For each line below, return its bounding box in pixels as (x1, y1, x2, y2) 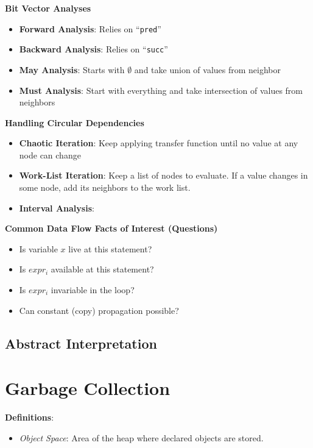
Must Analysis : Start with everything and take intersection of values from (19, 84, 303, 96)
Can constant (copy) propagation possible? (19, 304, 179, 316)
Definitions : (5, 411, 54, 424)
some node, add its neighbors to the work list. (19, 181, 191, 194)
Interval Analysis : (19, 201, 94, 214)
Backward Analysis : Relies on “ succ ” (19, 43, 168, 55)
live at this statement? (68, 242, 152, 255)
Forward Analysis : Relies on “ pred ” (19, 22, 161, 35)
